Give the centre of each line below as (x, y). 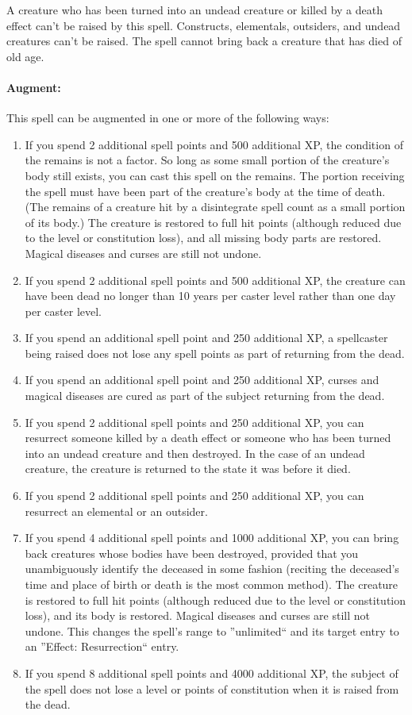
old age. (25, 56)
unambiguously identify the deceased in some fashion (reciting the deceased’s (212, 569)
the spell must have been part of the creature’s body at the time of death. (205, 191)
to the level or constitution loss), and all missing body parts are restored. (203, 238)
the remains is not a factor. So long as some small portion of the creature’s (207, 160)
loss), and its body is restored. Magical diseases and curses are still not (197, 615)
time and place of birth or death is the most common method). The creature (212, 584)
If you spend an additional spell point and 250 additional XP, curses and (202, 380)
